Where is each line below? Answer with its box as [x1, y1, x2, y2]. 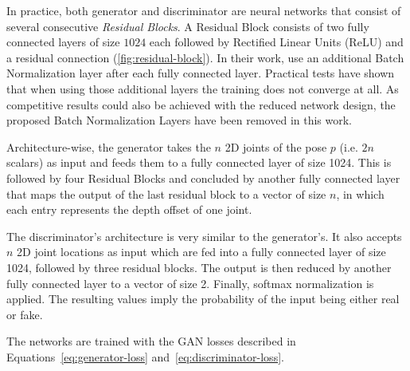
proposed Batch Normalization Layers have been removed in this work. [6, 112, 353, 128]
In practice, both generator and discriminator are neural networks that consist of [6, 2, 401, 18]
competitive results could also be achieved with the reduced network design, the [6, 96, 396, 112]
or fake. [6, 306, 43, 322]
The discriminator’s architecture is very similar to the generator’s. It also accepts [6, 227, 402, 244]
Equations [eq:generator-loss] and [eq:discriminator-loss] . [6, 348, 284, 365]
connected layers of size [6, 34, 120, 50]
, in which [336, 185, 385, 202]
